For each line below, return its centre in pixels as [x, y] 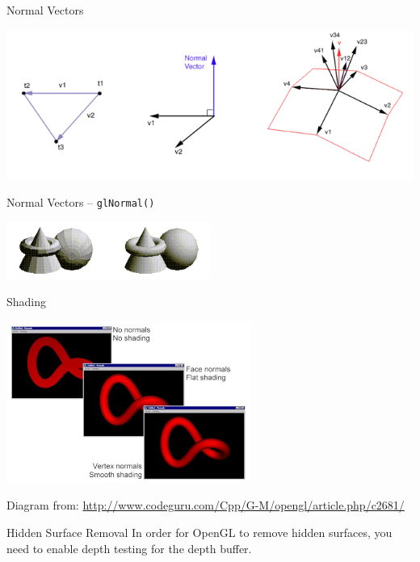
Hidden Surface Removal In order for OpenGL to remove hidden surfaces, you [199, 533]
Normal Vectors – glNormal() [81, 202]
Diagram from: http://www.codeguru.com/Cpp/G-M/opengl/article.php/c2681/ [206, 505]
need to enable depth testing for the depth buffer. [129, 548]
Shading [27, 302]
